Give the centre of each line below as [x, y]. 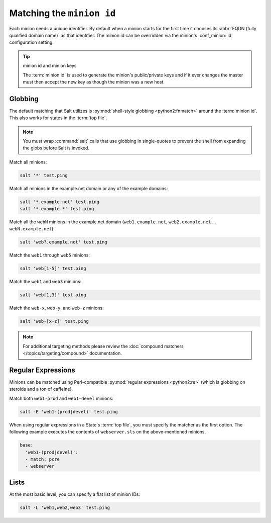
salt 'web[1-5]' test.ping [53, 269]
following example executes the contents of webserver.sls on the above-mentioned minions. [107, 432]
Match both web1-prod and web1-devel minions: [61, 398]
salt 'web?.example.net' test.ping [63, 242]
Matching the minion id [62, 13]
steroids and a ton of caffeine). [41, 389]
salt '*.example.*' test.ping [57, 209]
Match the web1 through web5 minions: [50, 255]
